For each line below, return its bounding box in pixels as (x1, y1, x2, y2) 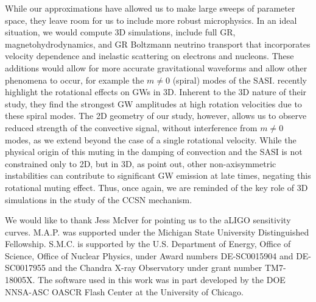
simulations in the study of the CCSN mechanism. (5, 193, 192, 206)
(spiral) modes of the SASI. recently (172, 73, 307, 86)
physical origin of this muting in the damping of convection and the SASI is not (5, 145, 303, 158)
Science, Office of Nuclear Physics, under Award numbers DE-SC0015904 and (5, 249, 293, 262)
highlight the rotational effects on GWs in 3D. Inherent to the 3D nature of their (5, 85, 307, 98)
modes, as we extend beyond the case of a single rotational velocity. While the (5, 133, 297, 146)
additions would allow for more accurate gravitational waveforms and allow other (5, 61, 307, 74)
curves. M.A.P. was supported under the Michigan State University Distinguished (5, 225, 309, 238)
